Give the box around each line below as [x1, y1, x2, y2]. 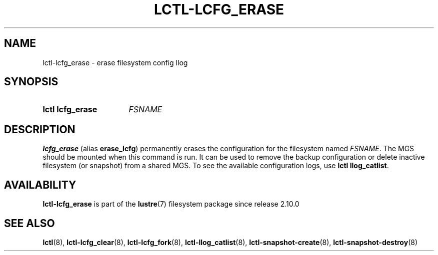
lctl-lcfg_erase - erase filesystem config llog [42, 58, 188, 67]
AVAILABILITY [4, 178, 76, 191]
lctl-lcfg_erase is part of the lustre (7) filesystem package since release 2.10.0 [42, 200, 299, 209]
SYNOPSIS [4, 75, 58, 88]
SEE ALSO [4, 217, 55, 230]
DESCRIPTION [4, 123, 75, 136]
